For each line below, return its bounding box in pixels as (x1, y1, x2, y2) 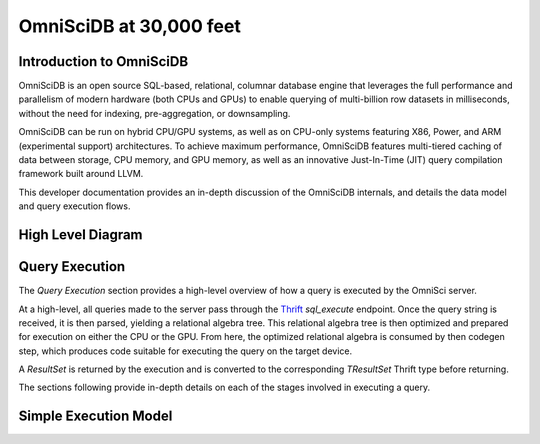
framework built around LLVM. (18, 168, 144, 180)
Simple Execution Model (18, 408, 173, 425)
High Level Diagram (18, 226, 144, 243)
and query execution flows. (18, 200, 131, 212)
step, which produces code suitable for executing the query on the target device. (18, 345, 353, 357)
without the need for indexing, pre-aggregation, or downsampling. (18, 107, 291, 119)
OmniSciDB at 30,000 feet (18, 15, 242, 37)
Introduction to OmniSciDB (18, 53, 189, 70)
